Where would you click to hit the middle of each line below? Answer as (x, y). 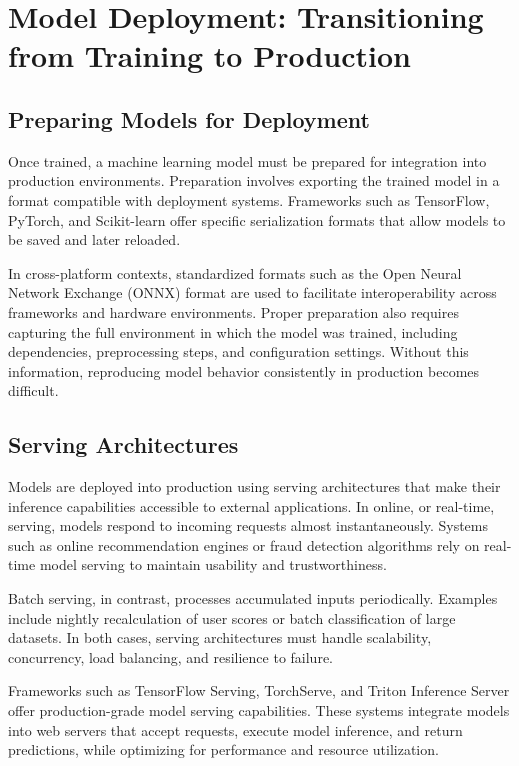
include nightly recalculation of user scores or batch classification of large (232, 617)
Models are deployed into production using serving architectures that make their (254, 486)
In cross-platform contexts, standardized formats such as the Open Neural (235, 272)
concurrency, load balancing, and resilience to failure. (170, 656)
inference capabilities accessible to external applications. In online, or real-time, (251, 505)
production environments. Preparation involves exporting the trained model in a (254, 180)
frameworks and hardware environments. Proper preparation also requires (233, 311)
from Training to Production (210, 55)
